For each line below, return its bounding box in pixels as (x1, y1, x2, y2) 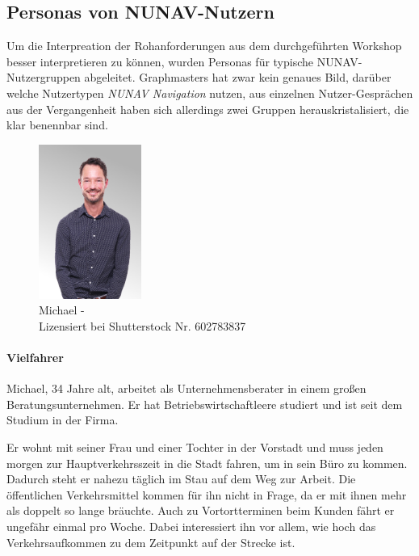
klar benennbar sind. (6, 116, 108, 133)
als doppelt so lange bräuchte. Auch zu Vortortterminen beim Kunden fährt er (6, 502, 395, 519)
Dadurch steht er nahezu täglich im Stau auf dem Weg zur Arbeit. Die (6, 470, 356, 487)
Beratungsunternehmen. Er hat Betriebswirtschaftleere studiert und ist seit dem (6, 395, 403, 412)
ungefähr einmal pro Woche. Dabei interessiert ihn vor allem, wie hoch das (6, 518, 376, 535)
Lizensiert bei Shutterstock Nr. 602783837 (39, 317, 246, 334)
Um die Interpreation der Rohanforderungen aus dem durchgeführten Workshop (6, 37, 402, 54)
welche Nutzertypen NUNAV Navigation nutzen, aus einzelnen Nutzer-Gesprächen (6, 84, 413, 101)
